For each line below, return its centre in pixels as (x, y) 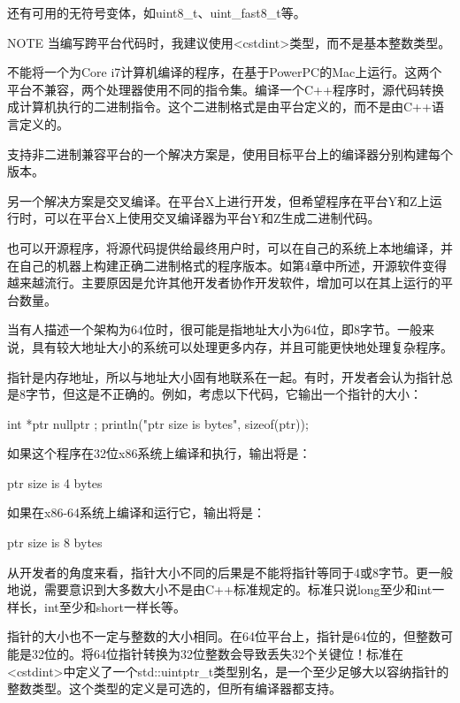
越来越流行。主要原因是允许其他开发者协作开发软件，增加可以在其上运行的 (224, 283)
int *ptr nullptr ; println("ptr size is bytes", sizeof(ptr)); (158, 423)
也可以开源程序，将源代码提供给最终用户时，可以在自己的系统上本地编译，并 (230, 247)
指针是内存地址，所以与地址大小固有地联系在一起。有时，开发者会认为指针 (224, 376)
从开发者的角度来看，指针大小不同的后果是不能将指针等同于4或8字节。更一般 (230, 572)
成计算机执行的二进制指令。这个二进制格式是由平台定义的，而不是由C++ (219, 107)
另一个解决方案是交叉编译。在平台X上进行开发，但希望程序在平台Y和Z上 (218, 200)
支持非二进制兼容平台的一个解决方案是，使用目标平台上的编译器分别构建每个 (230, 153)
